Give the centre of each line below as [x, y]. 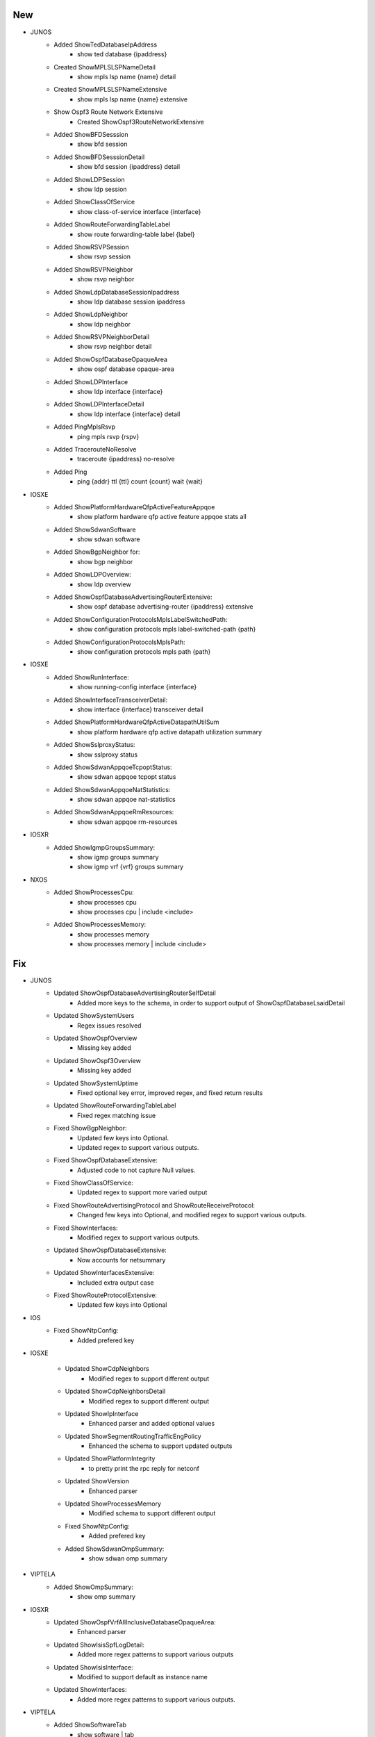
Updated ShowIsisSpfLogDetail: [99, 1645]
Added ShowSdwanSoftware [95, 529]
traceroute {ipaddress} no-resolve [126, 459]
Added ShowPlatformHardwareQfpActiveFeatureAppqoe [134, 507]
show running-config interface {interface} [137, 687]
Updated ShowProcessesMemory [113, 1504]
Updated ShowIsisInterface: [93, 1667]
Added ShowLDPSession [89, 179]
